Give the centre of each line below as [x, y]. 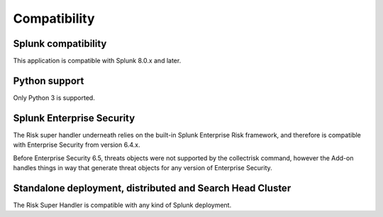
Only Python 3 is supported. [54, 98]
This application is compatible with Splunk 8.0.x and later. [97, 61]
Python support [49, 80]
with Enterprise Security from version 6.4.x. [77, 145]
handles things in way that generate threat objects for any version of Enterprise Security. [143, 168]
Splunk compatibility [60, 44]
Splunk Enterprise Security [74, 118]
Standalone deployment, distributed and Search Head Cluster [152, 188]
